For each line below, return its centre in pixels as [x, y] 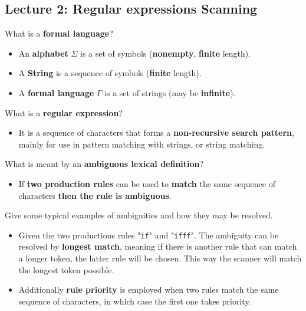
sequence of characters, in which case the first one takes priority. [135, 301]
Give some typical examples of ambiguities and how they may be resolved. [139, 215]
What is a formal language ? [59, 33]
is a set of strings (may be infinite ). [170, 92]
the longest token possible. [66, 269]
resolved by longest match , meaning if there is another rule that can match [158, 246]
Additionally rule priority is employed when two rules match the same [149, 289]
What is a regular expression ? [64, 112]
